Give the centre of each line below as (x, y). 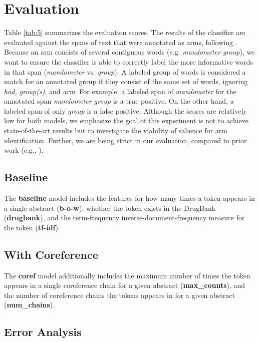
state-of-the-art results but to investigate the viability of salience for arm (116, 130)
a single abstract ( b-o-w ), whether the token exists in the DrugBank (110, 208)
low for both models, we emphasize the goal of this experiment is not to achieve (126, 120)
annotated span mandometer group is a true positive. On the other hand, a (119, 101)
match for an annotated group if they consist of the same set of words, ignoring (126, 81)
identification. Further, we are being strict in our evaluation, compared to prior (125, 140)
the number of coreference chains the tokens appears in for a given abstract (119, 295)
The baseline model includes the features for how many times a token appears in (129, 198)
